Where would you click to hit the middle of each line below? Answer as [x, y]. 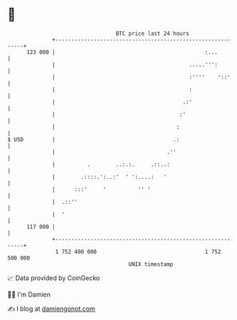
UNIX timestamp [151, 264]
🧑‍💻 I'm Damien [29, 294]
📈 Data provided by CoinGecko [54, 278]
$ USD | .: [94, 139]
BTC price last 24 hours [153, 33]
